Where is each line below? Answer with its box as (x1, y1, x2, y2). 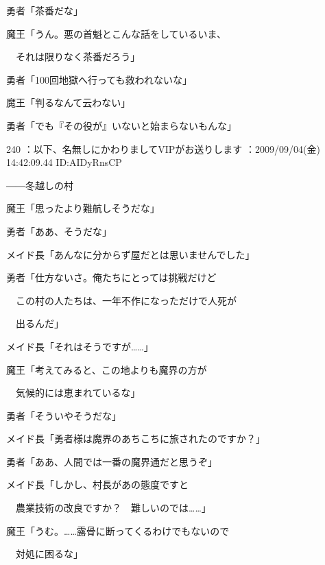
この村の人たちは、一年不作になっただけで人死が (15, 293, 237, 307)
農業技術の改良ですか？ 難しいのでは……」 (15, 501, 211, 515)
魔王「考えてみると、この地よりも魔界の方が (6, 362, 207, 376)
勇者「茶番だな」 (6, 3, 83, 17)
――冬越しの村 (6, 178, 73, 192)
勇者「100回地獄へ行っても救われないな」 (6, 72, 192, 86)
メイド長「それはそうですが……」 (6, 339, 154, 353)
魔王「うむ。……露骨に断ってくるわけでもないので (6, 523, 230, 538)
